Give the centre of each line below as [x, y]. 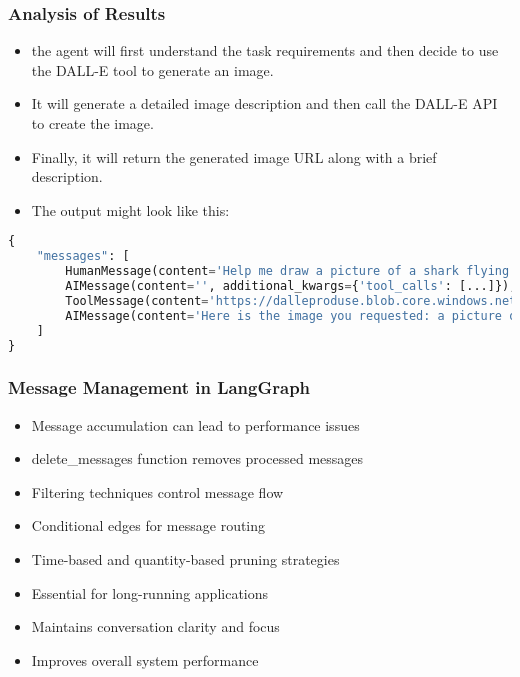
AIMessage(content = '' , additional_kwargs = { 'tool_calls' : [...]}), [291, 286]
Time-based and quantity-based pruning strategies [185, 558]
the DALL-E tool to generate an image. [152, 69]
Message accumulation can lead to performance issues [195, 424]
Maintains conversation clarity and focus [155, 626]
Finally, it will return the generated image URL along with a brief [234, 156]
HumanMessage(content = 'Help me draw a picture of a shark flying [287, 271]
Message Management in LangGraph [159, 387]
